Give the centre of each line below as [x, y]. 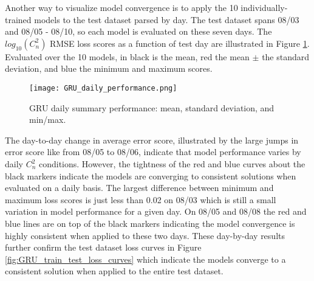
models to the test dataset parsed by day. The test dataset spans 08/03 [167, 19]
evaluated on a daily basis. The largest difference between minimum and [139, 188]
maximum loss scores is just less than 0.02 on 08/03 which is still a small [141, 199]
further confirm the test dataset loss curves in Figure [103, 247]
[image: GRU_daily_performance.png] [103, 88]
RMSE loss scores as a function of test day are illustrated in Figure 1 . [180, 43]
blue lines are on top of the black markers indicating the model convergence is [150, 223]
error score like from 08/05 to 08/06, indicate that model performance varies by [153, 152]
